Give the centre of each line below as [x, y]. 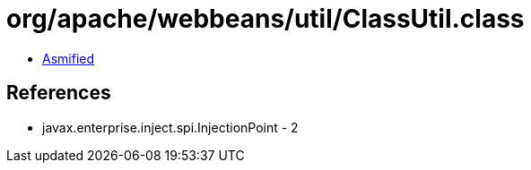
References [59, 93]
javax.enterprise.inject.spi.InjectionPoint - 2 [170, 127]
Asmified [69, 58]
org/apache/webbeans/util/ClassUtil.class [265, 19]
